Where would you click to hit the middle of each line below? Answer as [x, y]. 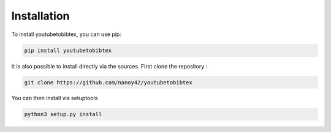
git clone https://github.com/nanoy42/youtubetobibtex [108, 82]
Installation [40, 16]
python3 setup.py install [63, 114]
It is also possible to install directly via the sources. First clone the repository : [109, 66]
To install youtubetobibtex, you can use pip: [67, 34]
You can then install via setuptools [55, 98]
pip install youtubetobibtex [68, 50]
